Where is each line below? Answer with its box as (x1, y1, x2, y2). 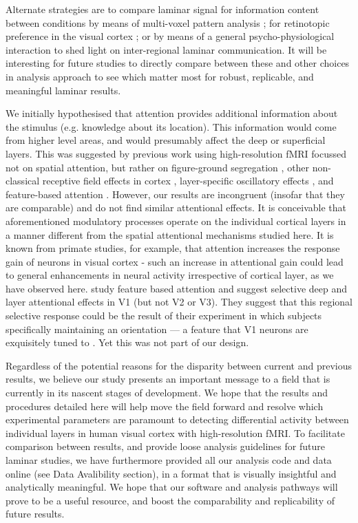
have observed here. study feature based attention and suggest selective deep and (6, 281, 347, 295)
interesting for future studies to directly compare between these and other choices (6, 56, 350, 70)
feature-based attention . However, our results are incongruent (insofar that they (6, 186, 345, 201)
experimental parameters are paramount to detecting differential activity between (6, 412, 349, 427)
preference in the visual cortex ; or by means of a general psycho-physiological (6, 29, 335, 43)
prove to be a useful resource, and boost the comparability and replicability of (6, 493, 335, 507)
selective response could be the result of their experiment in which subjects (6, 308, 322, 323)
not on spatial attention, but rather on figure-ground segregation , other (6, 160, 310, 174)
